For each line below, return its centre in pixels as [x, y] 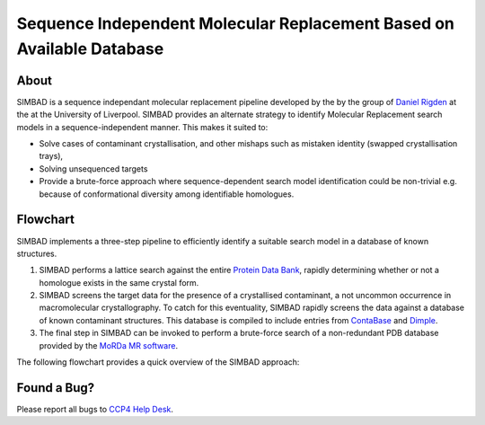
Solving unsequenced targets [93, 168]
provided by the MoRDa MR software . [109, 345]
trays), [51, 156]
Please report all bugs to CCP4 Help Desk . [95, 409]
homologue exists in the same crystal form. [119, 282]
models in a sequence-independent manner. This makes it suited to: [142, 127]
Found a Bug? [56, 388]
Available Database [90, 49]
